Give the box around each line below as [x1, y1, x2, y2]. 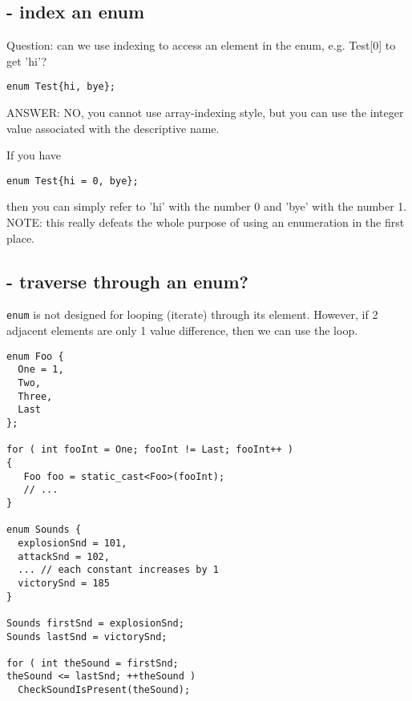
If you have [6, 147, 62, 163]
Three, [18, 390, 53, 402]
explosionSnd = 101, [18, 537, 127, 549]
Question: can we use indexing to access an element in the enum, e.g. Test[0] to [6, 37, 396, 54]
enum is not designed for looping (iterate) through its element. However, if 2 [6, 306, 378, 323]
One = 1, [18, 364, 64, 376]
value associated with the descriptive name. [6, 119, 220, 136]
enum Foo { [6, 350, 64, 362]
